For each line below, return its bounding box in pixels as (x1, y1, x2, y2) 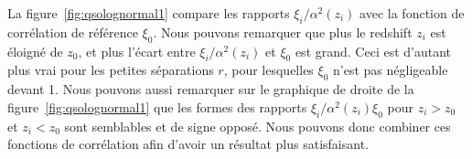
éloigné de (7, 41, 63, 60)
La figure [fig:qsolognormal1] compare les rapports (7, 4, 290, 22)
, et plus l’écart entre (78, 41, 196, 60)
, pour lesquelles (223, 60, 314, 79)
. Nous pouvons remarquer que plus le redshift (153, 22, 413, 41)
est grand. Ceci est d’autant (295, 41, 452, 60)
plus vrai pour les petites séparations (7, 60, 214, 79)
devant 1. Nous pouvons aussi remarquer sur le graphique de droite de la (7, 79, 414, 99)
